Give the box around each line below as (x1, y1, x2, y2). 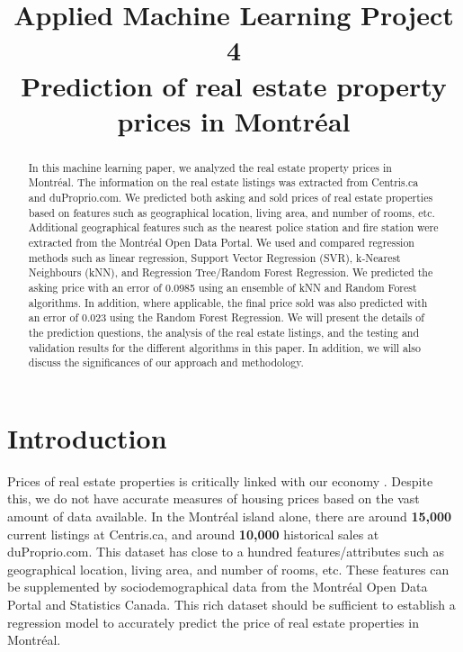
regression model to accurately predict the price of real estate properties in (7, 612, 419, 631)
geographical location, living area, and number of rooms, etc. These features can (7, 559, 450, 578)
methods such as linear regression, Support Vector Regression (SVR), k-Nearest (28, 249, 401, 265)
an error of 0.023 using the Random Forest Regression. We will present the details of (28, 310, 424, 325)
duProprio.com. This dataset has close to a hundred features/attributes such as (7, 542, 444, 561)
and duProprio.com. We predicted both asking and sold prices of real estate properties (28, 190, 433, 205)
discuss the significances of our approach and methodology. (28, 355, 304, 370)
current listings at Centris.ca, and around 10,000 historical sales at (7, 524, 379, 543)
